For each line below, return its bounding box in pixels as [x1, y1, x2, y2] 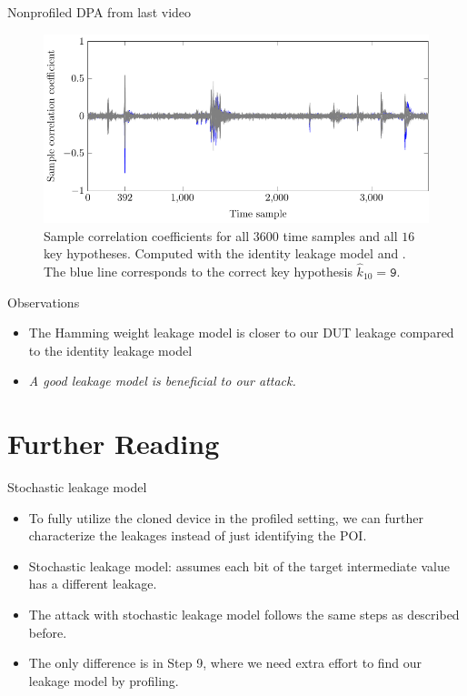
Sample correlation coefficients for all [44, 226, 250, 245]
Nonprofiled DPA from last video [7, 3, 192, 21]
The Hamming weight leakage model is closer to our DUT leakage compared [28, 323, 454, 342]
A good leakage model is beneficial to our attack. [28, 371, 296, 390]
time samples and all [283, 226, 398, 245]
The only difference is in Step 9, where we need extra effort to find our [28, 653, 422, 672]
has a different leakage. [28, 574, 157, 593]
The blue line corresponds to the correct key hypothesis [44, 261, 353, 280]
